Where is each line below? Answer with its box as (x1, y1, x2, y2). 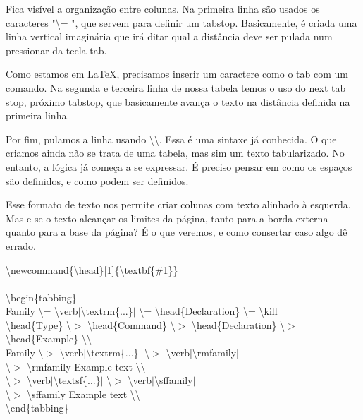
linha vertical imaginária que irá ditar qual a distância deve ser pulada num (6, 29, 333, 44)
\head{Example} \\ (6, 331, 92, 346)
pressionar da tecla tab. (6, 42, 107, 57)
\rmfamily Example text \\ (27, 359, 146, 373)
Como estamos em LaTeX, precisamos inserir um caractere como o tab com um (6, 66, 348, 81)
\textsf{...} (53, 373, 101, 388)
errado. (6, 238, 36, 253)
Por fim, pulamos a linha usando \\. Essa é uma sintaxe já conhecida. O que (6, 131, 337, 146)
